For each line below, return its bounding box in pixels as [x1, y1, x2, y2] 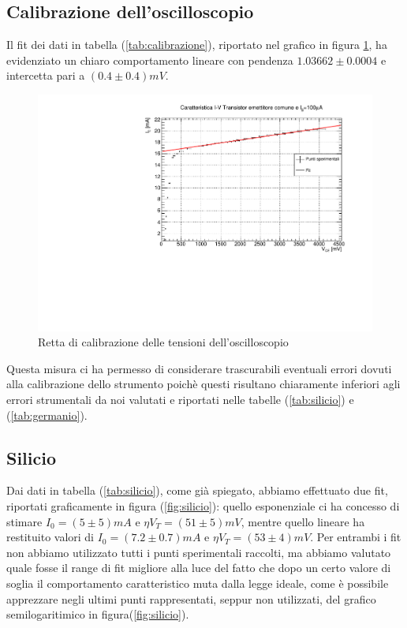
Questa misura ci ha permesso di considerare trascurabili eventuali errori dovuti [6, 360, 392, 376]
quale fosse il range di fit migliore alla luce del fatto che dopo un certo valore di [6, 559, 391, 576]
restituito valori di [6, 529, 95, 545]
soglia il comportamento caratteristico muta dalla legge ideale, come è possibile [6, 574, 389, 591]
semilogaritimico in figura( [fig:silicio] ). [6, 606, 189, 622]
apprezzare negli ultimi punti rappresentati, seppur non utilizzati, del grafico [6, 590, 376, 607]
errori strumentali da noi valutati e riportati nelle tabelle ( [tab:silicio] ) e [6, 391, 354, 408]
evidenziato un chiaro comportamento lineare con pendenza [6, 51, 293, 68]
